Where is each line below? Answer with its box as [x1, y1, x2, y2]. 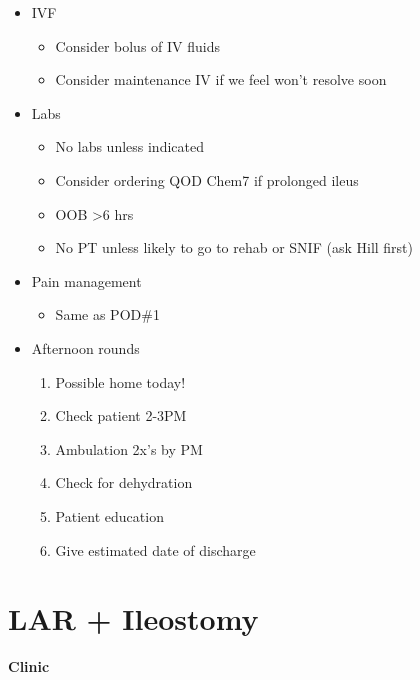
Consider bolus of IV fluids [55, 35, 220, 56]
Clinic [8, 656, 50, 677]
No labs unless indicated [55, 136, 204, 157]
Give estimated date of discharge [55, 539, 256, 560]
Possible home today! [55, 371, 186, 392]
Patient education [55, 505, 164, 526]
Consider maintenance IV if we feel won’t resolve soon [55, 69, 387, 90]
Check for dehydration [55, 472, 193, 493]
